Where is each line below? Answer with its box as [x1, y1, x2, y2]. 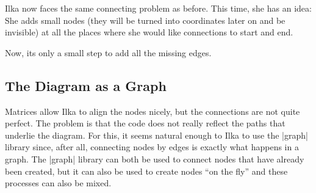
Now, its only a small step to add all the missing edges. [5, 46, 212, 59]
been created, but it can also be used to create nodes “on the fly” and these [5, 164, 288, 177]
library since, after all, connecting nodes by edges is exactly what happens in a [5, 140, 299, 153]
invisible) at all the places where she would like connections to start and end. [5, 26, 293, 38]
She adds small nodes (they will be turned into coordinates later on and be [5, 13, 285, 26]
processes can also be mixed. [5, 177, 112, 189]
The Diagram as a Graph [5, 76, 167, 95]
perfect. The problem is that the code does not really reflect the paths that [5, 117, 285, 129]
